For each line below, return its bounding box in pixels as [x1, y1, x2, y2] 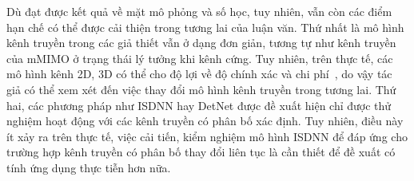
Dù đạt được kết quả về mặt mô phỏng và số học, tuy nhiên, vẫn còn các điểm [6, 3, 392, 19]
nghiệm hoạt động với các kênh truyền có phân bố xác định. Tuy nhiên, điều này [6, 112, 404, 129]
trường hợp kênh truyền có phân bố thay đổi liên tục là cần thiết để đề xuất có [6, 144, 396, 160]
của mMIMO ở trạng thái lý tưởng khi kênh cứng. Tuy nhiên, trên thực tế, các [6, 49, 393, 66]
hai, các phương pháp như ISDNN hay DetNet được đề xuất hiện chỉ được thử [6, 96, 392, 113]
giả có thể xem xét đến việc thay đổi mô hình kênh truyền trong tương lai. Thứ [6, 81, 396, 97]
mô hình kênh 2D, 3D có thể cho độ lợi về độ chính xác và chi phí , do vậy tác [6, 65, 392, 82]
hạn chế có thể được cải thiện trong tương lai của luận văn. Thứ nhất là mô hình [6, 18, 404, 35]
